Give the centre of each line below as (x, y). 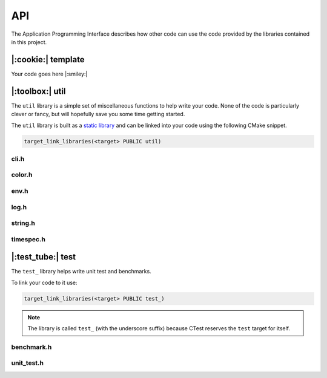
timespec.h (28, 239)
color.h (22, 175)
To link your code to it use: (45, 282)
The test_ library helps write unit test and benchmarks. (81, 272)
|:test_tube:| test (44, 257)
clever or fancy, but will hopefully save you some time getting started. (98, 114)
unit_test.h (27, 363)
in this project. (29, 42)
